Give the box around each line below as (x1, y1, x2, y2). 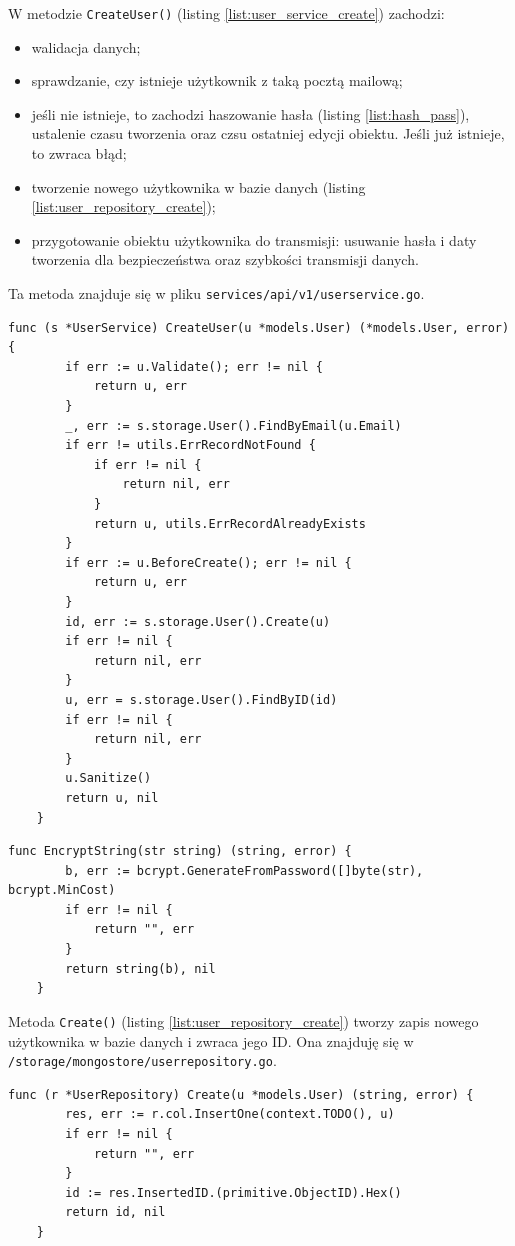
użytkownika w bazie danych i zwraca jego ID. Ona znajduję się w (8, 1030, 414, 1051)
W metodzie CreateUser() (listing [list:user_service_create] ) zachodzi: (8, 3, 445, 23)
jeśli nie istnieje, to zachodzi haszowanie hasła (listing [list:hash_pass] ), (31, 103, 470, 124)
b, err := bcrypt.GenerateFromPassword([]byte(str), (65, 863, 424, 878)
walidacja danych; (31, 36, 141, 57)
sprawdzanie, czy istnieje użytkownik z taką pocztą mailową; (31, 70, 403, 91)
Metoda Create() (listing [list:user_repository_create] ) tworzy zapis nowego (8, 1010, 479, 1031)
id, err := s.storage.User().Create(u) (65, 614, 331, 629)
